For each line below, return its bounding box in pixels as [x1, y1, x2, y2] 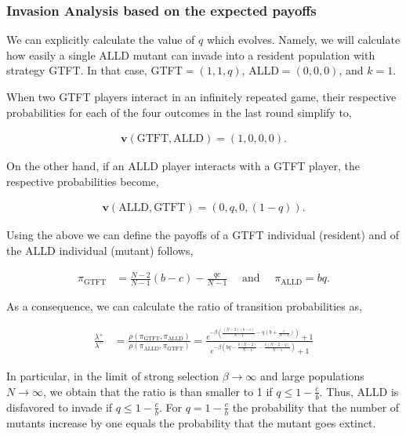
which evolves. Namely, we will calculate [206, 31, 401, 48]
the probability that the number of [232, 398, 400, 415]
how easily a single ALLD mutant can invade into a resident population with [6, 46, 375, 63]
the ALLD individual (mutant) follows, [6, 242, 194, 259]
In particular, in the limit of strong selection [6, 368, 219, 384]
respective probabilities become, [6, 173, 159, 189]
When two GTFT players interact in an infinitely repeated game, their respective [6, 89, 397, 104]
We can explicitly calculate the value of [6, 31, 195, 48]
